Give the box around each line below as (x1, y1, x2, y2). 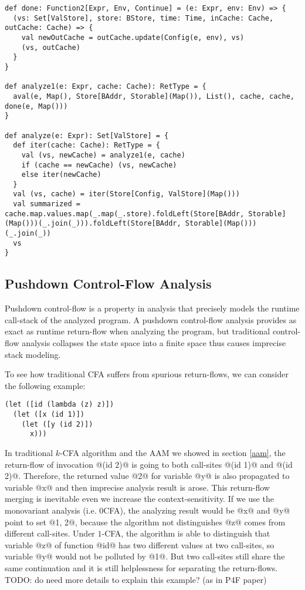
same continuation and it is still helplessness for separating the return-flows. (5, 561, 278, 574)
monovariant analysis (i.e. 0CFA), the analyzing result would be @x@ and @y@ (5, 504, 290, 517)
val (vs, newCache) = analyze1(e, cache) (21, 150, 185, 159)
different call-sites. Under (5, 527, 95, 539)
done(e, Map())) (5, 102, 68, 110)
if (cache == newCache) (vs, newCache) (21, 160, 177, 169)
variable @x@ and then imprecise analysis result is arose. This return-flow (5, 481, 270, 493)
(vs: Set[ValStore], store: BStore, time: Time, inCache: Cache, (13, 14, 274, 22)
